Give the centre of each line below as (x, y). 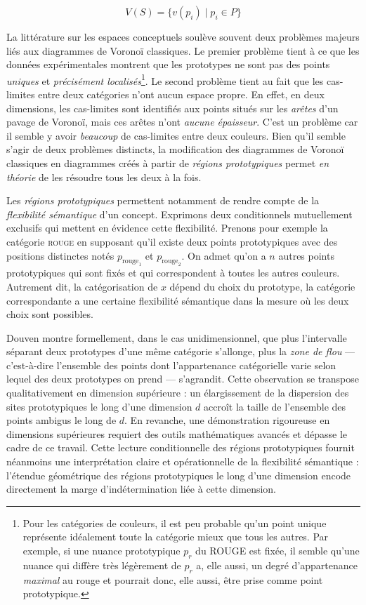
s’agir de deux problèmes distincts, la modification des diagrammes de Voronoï (175, 149)
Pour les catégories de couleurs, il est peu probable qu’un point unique (175, 523)
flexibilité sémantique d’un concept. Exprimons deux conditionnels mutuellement (179, 214)
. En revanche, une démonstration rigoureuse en (227, 420)
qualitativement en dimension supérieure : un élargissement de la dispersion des (178, 393)
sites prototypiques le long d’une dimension (99, 406)
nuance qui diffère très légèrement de (102, 565)
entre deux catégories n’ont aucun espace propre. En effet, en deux (181, 94)
